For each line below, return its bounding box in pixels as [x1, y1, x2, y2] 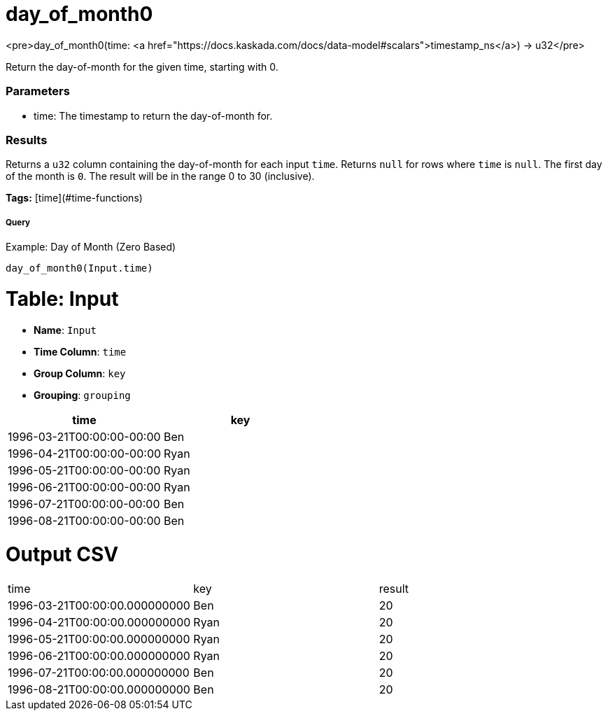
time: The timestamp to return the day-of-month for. [34, 109, 273, 122]
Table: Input [6, 286, 119, 311]
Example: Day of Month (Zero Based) [6, 241, 176, 253]
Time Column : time [34, 345, 127, 358]
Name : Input [34, 323, 97, 336]
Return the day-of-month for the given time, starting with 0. [6, 60, 278, 73]
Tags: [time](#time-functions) [6, 192, 143, 204]
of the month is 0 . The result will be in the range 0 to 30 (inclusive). [6, 170, 315, 183]
